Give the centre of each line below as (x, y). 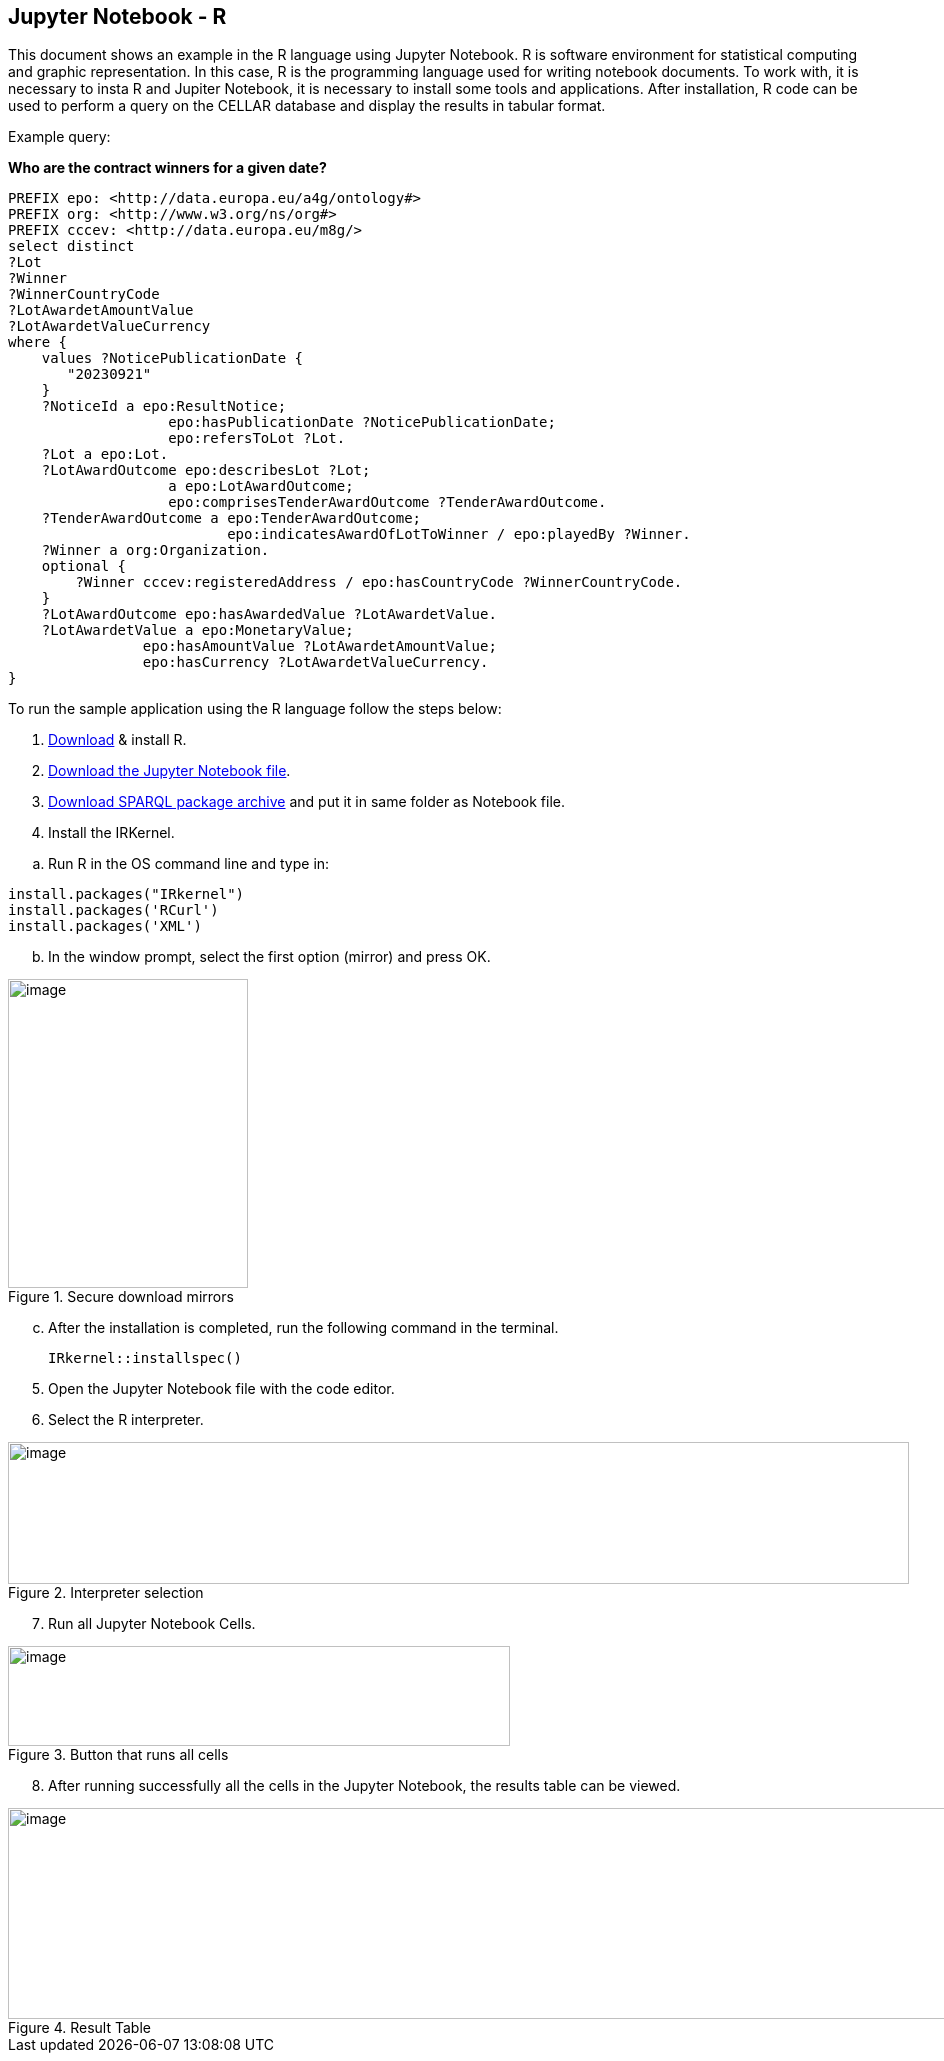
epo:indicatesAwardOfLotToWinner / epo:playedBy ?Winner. (459, 534)
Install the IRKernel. (111, 833)
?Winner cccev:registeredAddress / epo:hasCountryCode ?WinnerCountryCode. (379, 582)
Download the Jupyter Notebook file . (169, 771)
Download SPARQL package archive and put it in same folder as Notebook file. (306, 802)
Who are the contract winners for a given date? (167, 168)
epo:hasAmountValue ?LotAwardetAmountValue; (319, 646)
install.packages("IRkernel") (126, 894)
